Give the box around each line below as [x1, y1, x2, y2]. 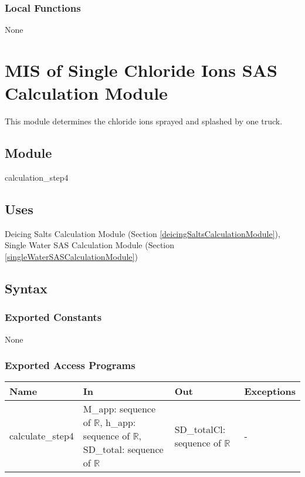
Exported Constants [5, 310, 102, 324]
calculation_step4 [5, 171, 69, 183]
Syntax [5, 279, 48, 297]
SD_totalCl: [174, 422, 226, 436]
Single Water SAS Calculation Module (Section [5, 239, 175, 251]
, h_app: [100, 415, 136, 429]
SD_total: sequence [83, 442, 164, 456]
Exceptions [244, 384, 296, 398]
